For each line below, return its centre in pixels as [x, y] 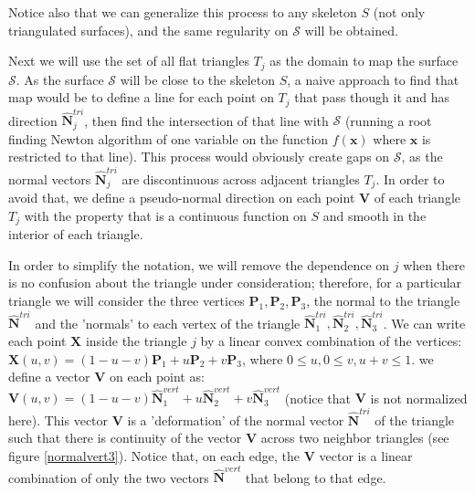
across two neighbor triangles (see [355, 438]
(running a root [388, 120]
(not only [399, 12]
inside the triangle [136, 340]
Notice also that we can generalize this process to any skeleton [183, 12]
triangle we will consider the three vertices [127, 301]
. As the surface [60, 79]
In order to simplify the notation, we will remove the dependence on [199, 264]
